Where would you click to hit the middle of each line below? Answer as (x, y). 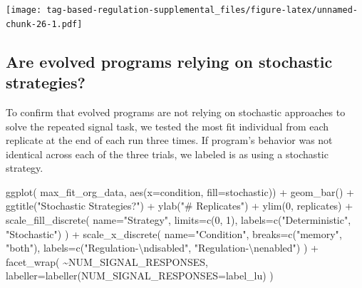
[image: (24, 10)
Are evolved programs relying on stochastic (169, 61)
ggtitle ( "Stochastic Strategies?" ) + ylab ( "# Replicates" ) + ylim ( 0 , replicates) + (180, 206)
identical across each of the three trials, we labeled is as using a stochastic (167, 154)
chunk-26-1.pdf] (44, 24)
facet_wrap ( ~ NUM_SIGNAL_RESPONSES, (107, 261)
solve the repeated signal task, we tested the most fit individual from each (167, 126)
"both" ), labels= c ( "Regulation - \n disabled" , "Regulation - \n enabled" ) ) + (162, 248)
